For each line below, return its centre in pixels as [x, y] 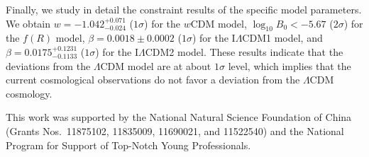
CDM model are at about [156, 65]
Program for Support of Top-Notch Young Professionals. [128, 145]
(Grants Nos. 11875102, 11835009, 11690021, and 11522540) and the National [175, 130]
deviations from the [48, 65]
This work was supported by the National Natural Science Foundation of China [179, 117]
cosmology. [29, 93]
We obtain [28, 23]
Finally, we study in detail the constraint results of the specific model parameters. [184, 9]
